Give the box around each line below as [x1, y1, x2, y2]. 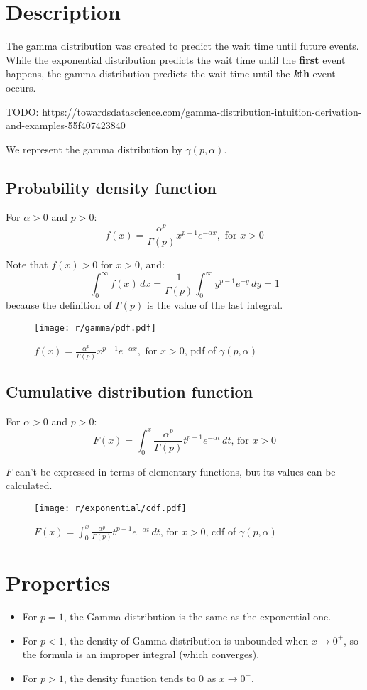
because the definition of [6, 297, 112, 312]
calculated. [6, 478, 53, 493]
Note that [6, 257, 48, 272]
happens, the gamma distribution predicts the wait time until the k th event [6, 66, 336, 81]
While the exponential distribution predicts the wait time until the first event [6, 52, 346, 67]
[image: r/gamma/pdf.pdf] [34, 322, 156, 333]
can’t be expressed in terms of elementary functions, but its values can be [15, 464, 336, 478]
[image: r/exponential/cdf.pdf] [34, 503, 187, 513]
